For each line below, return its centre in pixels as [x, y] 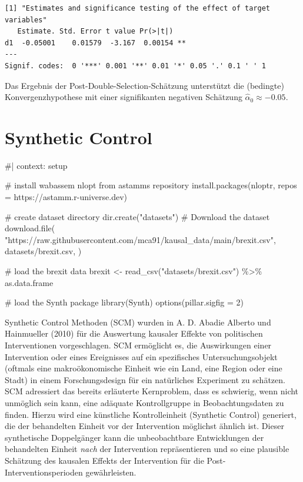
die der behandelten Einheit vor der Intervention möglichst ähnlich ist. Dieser [144, 426]
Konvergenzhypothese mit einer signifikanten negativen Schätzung [124, 97]
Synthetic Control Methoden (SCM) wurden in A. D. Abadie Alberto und [138, 322]
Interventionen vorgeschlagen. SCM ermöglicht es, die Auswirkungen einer [138, 345]
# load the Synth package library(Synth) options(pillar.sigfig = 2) [124, 302]
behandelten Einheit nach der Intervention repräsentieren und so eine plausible [147, 449]
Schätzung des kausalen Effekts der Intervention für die [104, 460]
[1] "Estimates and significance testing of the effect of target [138, 8]
